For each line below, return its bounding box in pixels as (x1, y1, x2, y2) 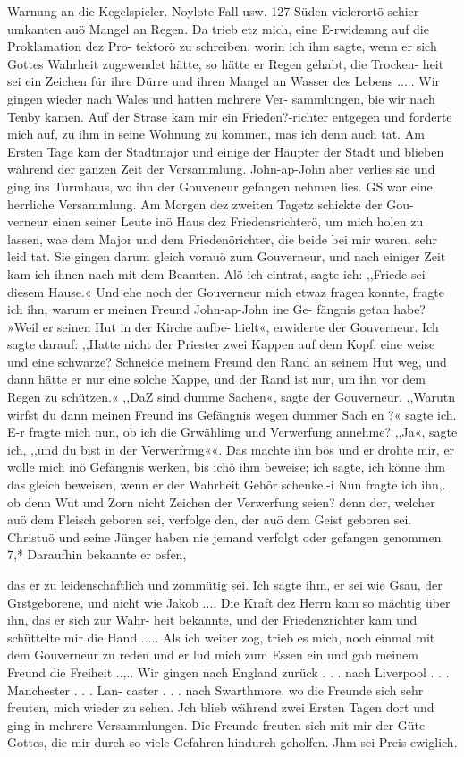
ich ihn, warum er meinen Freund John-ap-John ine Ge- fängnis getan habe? (7, 300, 426, 319)
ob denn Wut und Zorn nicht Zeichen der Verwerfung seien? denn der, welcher (7, 492, 435, 511)
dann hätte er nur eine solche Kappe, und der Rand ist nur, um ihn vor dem (7, 370, 426, 388)
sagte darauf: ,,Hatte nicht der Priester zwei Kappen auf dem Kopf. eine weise (7, 335, 435, 353)
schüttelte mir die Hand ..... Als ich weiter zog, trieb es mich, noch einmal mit (7, 627, 435, 646)
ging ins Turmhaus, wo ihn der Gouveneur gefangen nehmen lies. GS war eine (7, 176, 433, 195)
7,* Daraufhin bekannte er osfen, (7, 545, 187, 564)
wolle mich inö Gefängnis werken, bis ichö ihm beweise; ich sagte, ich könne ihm (7, 457, 445, 476)
